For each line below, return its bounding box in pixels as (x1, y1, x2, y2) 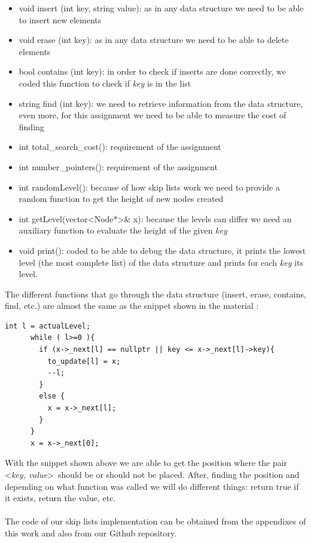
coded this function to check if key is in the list (19, 76, 191, 89)
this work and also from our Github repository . (5, 526, 177, 539)
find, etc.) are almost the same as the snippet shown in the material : (5, 299, 259, 312)
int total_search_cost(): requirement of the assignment (19, 140, 221, 153)
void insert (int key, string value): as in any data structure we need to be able (19, 2, 304, 14)
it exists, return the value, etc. (5, 492, 116, 504)
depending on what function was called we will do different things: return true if (5, 480, 299, 492)
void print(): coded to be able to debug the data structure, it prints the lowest (19, 244, 306, 256)
